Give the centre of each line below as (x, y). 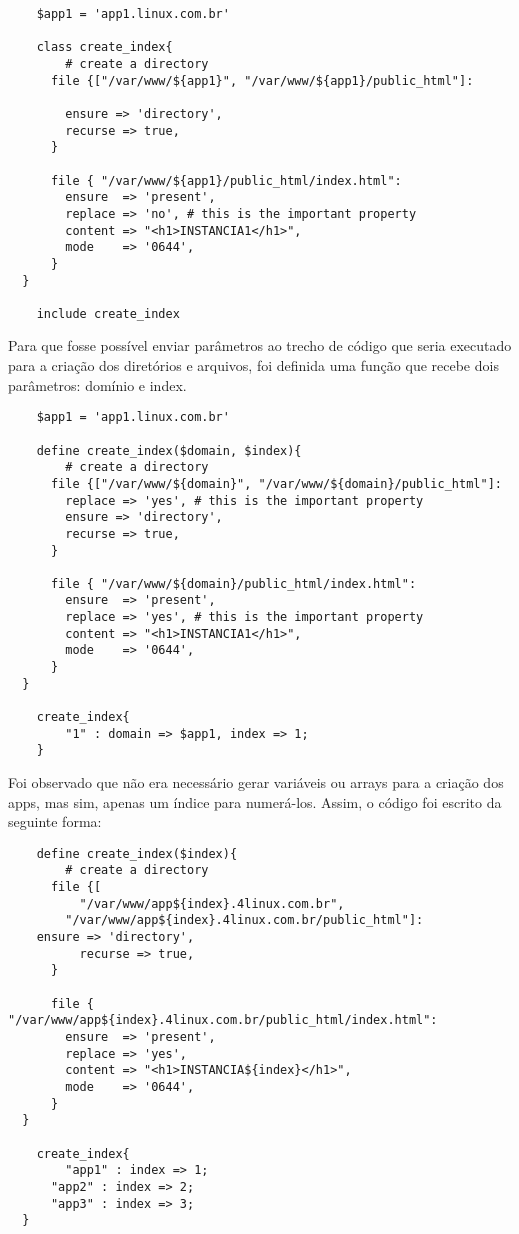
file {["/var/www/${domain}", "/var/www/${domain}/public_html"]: (276, 483)
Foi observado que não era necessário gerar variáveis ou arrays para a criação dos (256, 782)
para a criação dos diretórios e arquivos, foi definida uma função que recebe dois (253, 365)
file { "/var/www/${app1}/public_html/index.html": (226, 180)
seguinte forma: (55, 821)
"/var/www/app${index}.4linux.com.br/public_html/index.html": (223, 1020)
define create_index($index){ (137, 853)
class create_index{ (104, 47)
